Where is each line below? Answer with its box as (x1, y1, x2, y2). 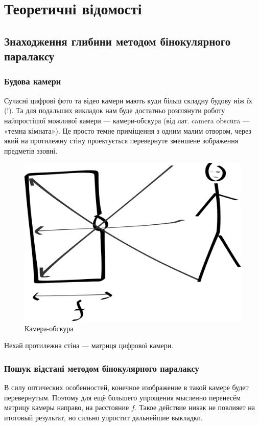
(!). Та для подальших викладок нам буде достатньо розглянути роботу (4, 105, 225, 116)
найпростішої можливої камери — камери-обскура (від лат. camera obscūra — (4, 115, 250, 125)
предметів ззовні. (4, 145, 58, 156)
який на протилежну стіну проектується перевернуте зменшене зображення (4, 135, 239, 146)
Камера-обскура (25, 323, 74, 333)
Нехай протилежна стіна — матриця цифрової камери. (4, 340, 174, 351)
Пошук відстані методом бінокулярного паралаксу (4, 361, 199, 374)
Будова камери (4, 75, 61, 88)
